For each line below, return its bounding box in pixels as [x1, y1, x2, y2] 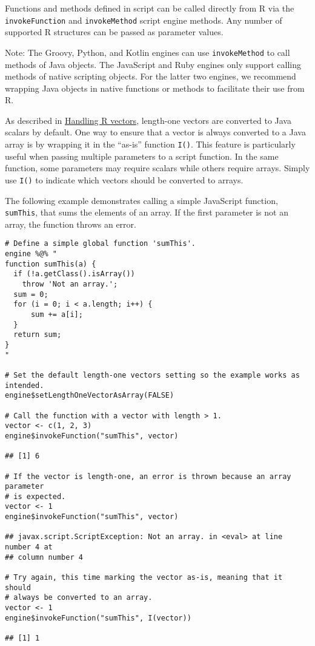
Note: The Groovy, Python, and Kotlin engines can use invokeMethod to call [5, 46, 290, 58]
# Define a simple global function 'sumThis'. [5, 239, 196, 248]
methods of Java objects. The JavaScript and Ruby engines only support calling [5, 58, 302, 70]
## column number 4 [5, 552, 83, 562]
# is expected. [5, 492, 66, 501]
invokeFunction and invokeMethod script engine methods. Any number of [5, 13, 282, 26]
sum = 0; [13, 290, 48, 299]
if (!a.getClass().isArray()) [13, 270, 135, 279]
